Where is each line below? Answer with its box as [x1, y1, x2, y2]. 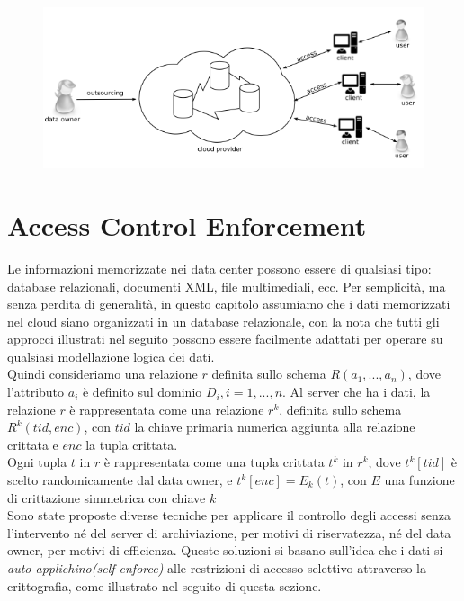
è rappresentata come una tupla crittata [103, 453, 325, 471]
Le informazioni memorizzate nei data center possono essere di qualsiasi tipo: [7, 258, 432, 277]
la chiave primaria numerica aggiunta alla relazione [134, 417, 415, 436]
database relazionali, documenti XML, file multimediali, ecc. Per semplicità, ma [7, 276, 446, 295]
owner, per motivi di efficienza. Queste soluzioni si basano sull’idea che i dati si [7, 541, 443, 560]
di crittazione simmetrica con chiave [7, 488, 206, 507]
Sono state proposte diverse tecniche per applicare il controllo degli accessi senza [7, 506, 451, 525]
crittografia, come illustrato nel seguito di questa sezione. [7, 576, 322, 595]
